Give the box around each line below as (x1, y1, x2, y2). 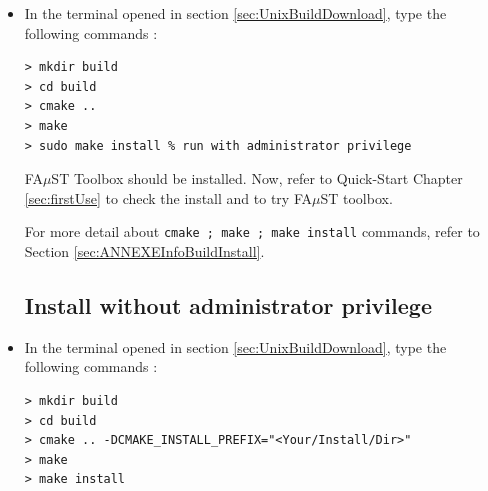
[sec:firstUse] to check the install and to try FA (24, 187, 312, 208)
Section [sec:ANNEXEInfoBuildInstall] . (24, 241, 265, 261)
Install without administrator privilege (24, 289, 432, 320)
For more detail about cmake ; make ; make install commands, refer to (24, 221, 480, 242)
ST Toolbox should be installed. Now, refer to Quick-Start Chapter (51, 168, 463, 189)
